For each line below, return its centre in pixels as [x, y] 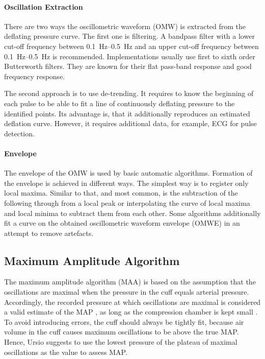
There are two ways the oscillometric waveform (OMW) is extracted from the [125, 26]
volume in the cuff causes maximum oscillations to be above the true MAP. [122, 332]
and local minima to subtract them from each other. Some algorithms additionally [132, 213]
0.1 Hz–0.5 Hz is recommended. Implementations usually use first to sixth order [130, 56]
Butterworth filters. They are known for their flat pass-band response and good [128, 66]
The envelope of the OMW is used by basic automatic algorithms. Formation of [128, 173]
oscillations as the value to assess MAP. [66, 352]
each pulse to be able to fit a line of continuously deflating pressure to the [120, 103]
